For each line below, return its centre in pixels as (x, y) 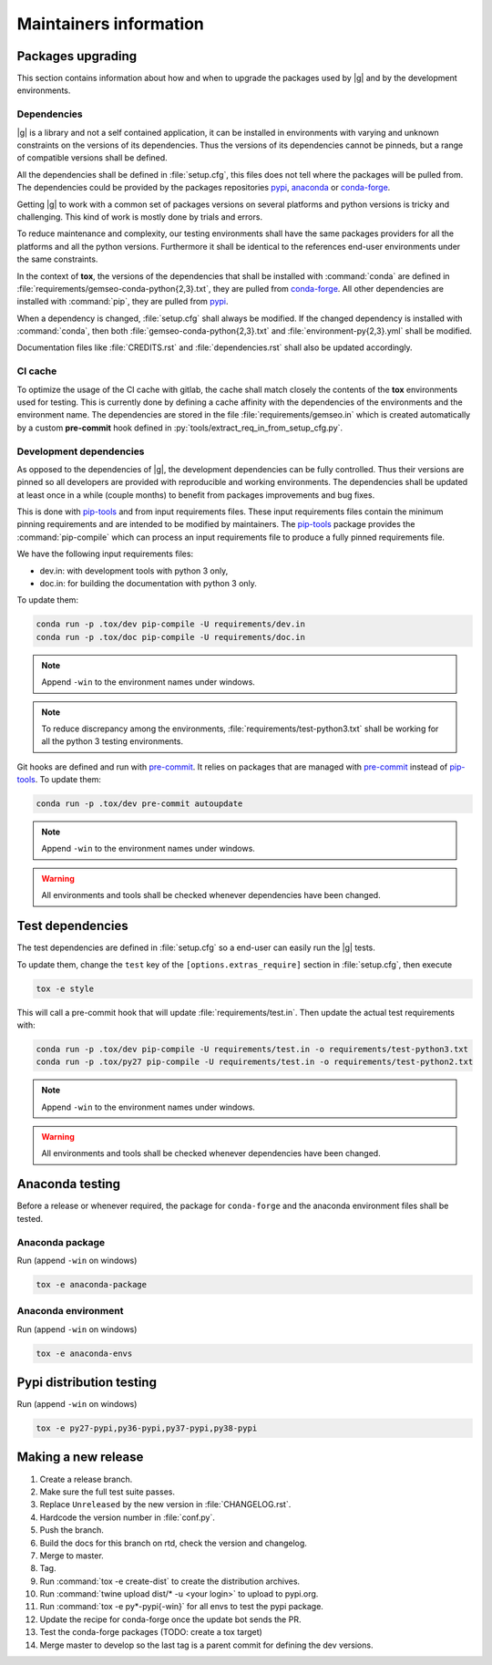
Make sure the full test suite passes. (107, 1492)
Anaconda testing (69, 1184)
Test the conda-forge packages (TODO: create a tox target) (151, 1632)
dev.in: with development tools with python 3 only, (134, 571)
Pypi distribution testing (87, 1382)
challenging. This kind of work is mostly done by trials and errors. (140, 217)
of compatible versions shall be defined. (92, 158)
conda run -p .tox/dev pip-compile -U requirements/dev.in (170, 624)
